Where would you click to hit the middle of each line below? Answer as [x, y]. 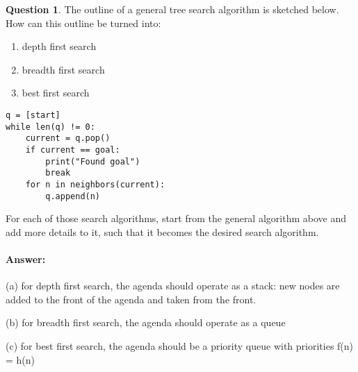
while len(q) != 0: [50, 127]
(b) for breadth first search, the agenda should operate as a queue [146, 322]
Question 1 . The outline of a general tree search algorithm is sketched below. [172, 9]
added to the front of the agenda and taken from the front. [131, 299]
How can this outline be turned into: [83, 23]
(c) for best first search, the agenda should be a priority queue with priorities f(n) [180, 345]
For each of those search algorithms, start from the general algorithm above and [176, 218]
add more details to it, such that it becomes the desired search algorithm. [162, 231]
